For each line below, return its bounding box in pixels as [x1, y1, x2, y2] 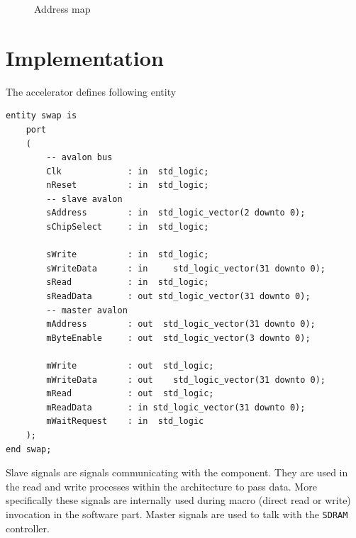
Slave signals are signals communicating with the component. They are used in [6, 465, 348, 480]
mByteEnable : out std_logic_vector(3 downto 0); [46, 332, 311, 343]
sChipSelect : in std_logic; [46, 222, 209, 232]
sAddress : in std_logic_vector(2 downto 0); [46, 208, 306, 218]
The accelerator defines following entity [6, 84, 177, 99]
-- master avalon [46, 305, 128, 315]
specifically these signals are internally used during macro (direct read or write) [6, 493, 351, 508]
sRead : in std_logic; [46, 277, 209, 288]
